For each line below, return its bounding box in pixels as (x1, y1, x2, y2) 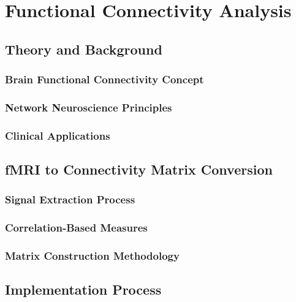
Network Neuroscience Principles (5, 99, 172, 115)
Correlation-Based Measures (5, 220, 148, 235)
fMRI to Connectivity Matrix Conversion (5, 160, 273, 179)
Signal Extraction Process (5, 192, 135, 207)
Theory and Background (5, 39, 162, 58)
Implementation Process (5, 280, 162, 299)
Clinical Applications (5, 127, 110, 143)
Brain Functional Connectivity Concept (5, 72, 204, 87)
